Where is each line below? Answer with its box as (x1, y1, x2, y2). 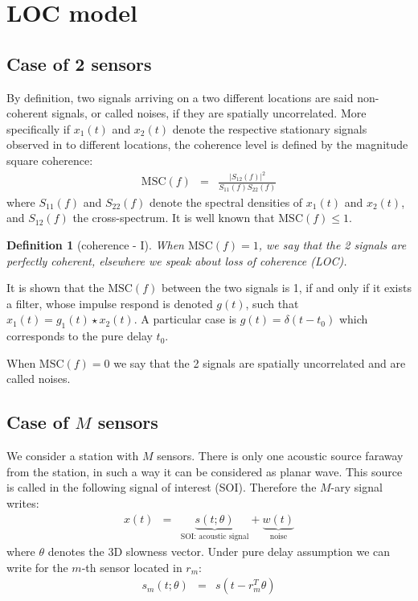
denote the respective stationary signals (172, 120, 367, 137)
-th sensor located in (81, 558, 182, 575)
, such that (245, 294, 299, 311)
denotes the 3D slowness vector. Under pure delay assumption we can (47, 542, 391, 559)
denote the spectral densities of (150, 193, 303, 210)
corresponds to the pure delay (6, 327, 153, 344)
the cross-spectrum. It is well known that (72, 209, 275, 226)
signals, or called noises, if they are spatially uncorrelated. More (51, 105, 367, 121)
